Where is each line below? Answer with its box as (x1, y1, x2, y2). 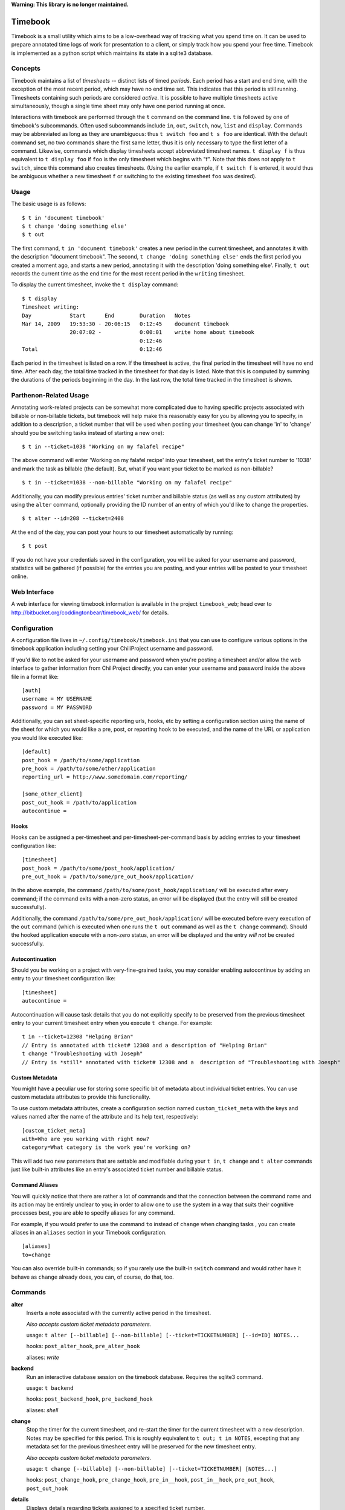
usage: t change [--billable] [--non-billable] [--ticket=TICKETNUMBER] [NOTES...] (26, 1465, 277, 1473)
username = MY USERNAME (22, 695, 92, 702)
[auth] (22, 687, 42, 694)
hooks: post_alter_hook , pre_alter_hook (26, 1343, 140, 1350)
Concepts (11, 64, 41, 72)
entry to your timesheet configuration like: (11, 975, 116, 982)
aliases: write (26, 1354, 60, 1361)
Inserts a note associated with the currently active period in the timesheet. (26, 1309, 211, 1317)
